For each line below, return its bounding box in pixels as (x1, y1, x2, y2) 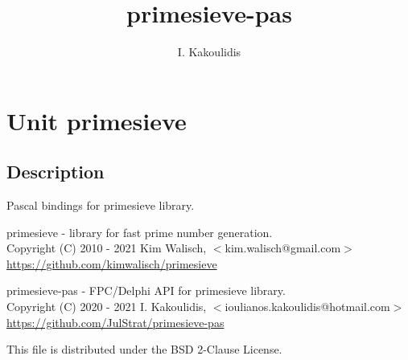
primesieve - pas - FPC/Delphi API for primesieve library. (6, 282, 286, 299)
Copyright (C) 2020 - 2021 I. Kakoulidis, (6, 298, 207, 315)
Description (6, 159, 105, 184)
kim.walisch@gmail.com (225, 239, 341, 256)
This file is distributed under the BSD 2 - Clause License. (6, 341, 282, 358)
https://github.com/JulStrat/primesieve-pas (6, 313, 225, 330)
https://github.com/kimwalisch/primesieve (6, 255, 217, 272)
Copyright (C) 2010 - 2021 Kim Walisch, (6, 239, 207, 256)
